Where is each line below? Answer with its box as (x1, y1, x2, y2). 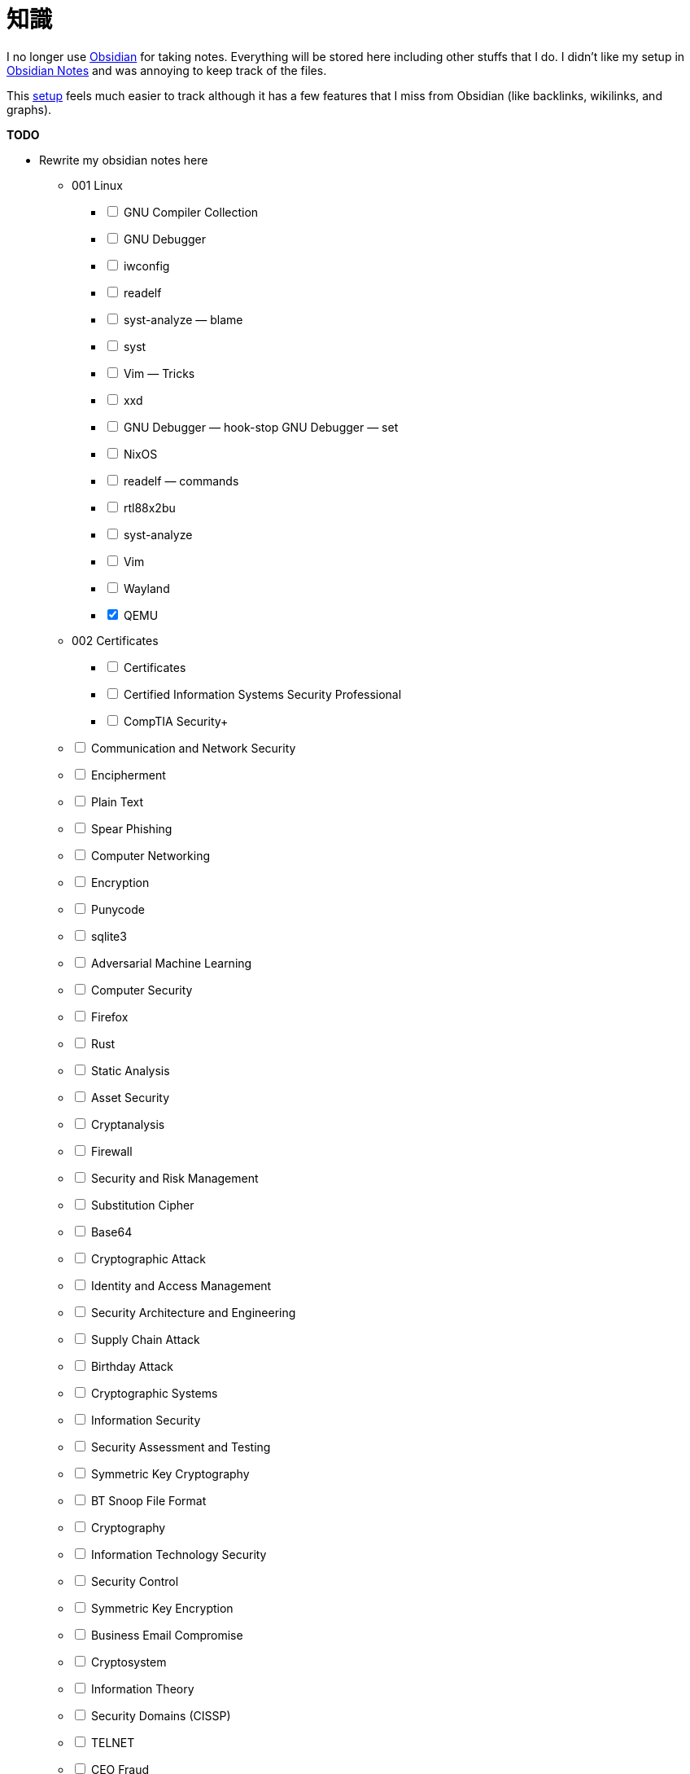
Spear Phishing (90, 821, 172, 836)
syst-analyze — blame (123, 312, 243, 327)
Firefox (90, 1009, 129, 1024)
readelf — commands (123, 473, 239, 488)
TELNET (90, 1735, 135, 1750)
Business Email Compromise (90, 1627, 243, 1642)
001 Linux (72, 178, 123, 192)
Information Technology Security (90, 1547, 267, 1561)
